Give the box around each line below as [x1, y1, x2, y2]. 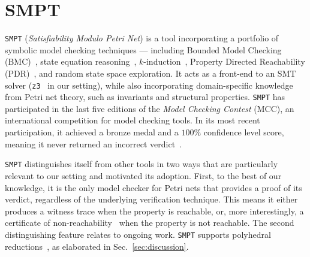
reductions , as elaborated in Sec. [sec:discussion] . [5, 240, 189, 252]
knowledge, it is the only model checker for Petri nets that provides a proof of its [5, 181, 302, 193]
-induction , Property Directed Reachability [143, 55, 305, 68]
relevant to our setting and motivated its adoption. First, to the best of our [5, 169, 282, 182]
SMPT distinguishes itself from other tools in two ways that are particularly [5, 158, 278, 170]
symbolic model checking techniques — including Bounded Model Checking [5, 43, 282, 56]
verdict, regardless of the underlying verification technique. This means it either [5, 193, 298, 205]
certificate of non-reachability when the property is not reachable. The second [5, 216, 294, 229]
